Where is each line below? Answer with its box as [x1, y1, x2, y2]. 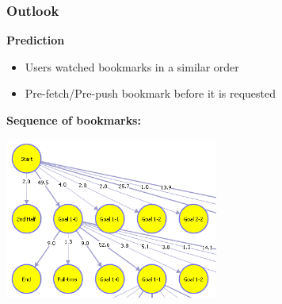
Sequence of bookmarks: [6, 112, 141, 128]
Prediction [6, 32, 65, 48]
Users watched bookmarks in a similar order [25, 58, 239, 75]
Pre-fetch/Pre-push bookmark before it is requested [25, 85, 276, 102]
